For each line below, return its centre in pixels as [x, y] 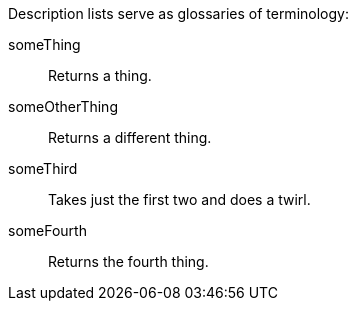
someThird [43, 168]
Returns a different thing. [130, 137]
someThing [44, 44]
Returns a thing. [100, 75]
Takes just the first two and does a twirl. [179, 199]
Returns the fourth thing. [128, 261]
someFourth [47, 230]
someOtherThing [63, 106]
